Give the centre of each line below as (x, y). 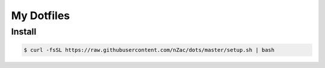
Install (24, 32)
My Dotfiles (41, 16)
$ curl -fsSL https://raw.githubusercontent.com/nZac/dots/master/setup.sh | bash (149, 50)
